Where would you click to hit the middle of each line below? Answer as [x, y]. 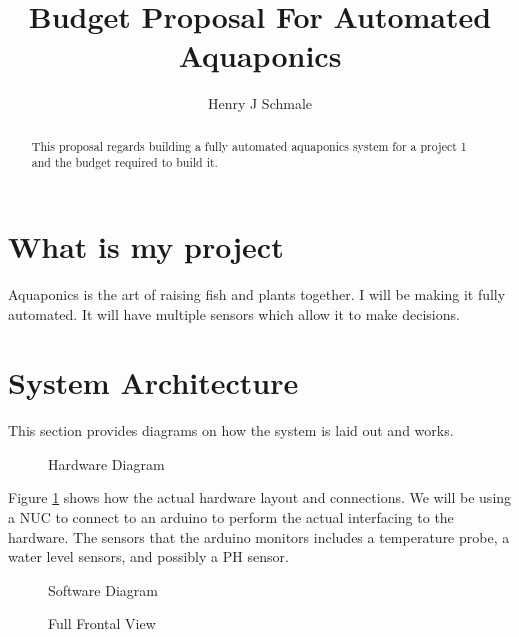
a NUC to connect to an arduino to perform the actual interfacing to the [231, 517]
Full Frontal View [102, 623]
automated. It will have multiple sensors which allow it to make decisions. [234, 313]
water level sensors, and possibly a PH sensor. [148, 556]
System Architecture [153, 382]
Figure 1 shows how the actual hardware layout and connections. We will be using [260, 497]
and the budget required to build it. [124, 162]
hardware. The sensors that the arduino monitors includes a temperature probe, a [259, 536]
